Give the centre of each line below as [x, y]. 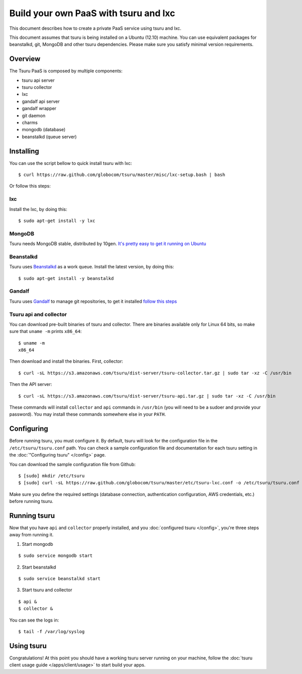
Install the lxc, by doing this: [38, 209]
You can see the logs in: [34, 620]
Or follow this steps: [30, 186]
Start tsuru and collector [47, 590]
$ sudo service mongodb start [56, 556]
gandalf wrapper [39, 108]
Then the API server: [31, 384]
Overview [25, 59]
